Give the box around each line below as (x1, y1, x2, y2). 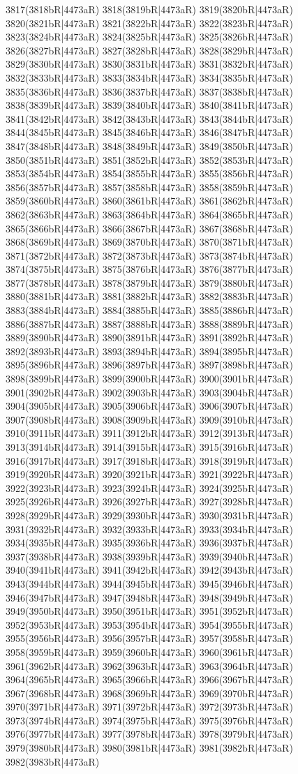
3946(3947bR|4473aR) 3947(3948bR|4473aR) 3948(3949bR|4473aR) (6, 590, 293, 604)
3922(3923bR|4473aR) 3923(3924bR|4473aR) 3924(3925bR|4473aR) (6, 480, 293, 495)
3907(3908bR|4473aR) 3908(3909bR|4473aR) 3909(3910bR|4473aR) (6, 412, 293, 426)
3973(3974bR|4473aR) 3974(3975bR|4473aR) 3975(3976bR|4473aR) (6, 713, 293, 727)
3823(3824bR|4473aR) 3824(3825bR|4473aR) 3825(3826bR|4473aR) (6, 29, 293, 44)
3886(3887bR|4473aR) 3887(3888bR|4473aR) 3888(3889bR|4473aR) (6, 316, 293, 331)
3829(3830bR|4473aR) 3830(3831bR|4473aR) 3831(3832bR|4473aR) (6, 57, 293, 71)
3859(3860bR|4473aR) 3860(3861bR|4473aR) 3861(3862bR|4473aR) (6, 193, 293, 208)
